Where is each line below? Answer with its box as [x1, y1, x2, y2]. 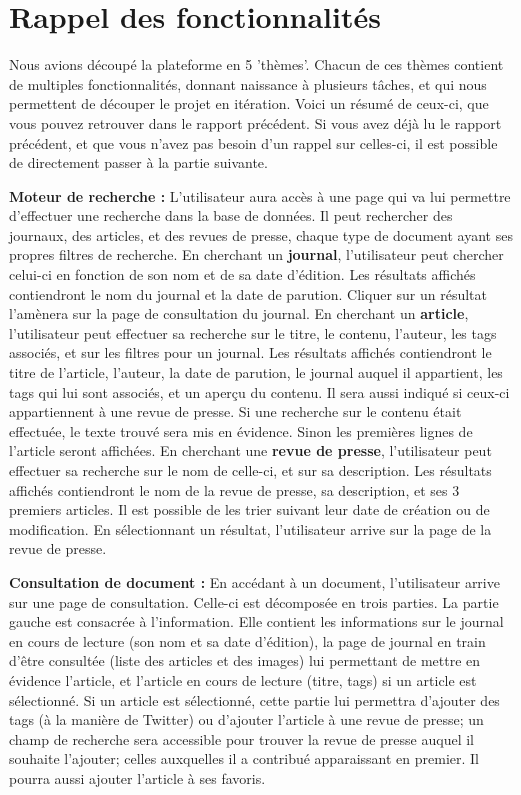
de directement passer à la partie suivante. [9, 152, 268, 173]
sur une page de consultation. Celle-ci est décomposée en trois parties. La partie [9, 591, 499, 612]
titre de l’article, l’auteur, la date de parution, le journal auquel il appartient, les [9, 362, 503, 383]
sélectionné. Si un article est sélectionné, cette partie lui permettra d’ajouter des [9, 689, 500, 710]
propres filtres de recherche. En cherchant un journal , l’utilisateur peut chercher [9, 244, 504, 265]
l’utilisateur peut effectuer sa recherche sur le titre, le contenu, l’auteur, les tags [9, 322, 497, 343]
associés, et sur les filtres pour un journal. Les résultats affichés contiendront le [9, 342, 492, 363]
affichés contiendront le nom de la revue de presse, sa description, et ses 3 [9, 479, 460, 500]
